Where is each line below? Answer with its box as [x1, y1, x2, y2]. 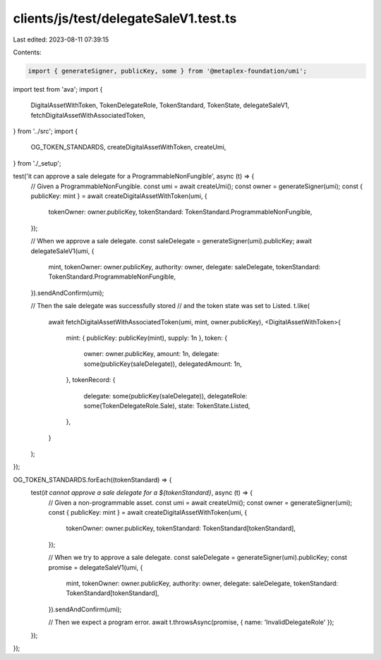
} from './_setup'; [13, 159, 61, 167]
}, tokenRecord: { [66, 376, 116, 384]
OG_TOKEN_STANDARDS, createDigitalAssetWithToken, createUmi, [30, 143, 226, 152]
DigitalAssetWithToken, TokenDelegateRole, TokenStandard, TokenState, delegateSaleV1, [30, 101, 289, 109]
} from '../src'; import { [13, 127, 78, 135]
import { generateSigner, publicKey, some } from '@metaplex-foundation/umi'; [28, 67, 307, 75]
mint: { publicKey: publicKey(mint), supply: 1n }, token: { [66, 334, 228, 342]
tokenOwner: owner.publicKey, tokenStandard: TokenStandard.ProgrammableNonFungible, [48, 208, 313, 216]
